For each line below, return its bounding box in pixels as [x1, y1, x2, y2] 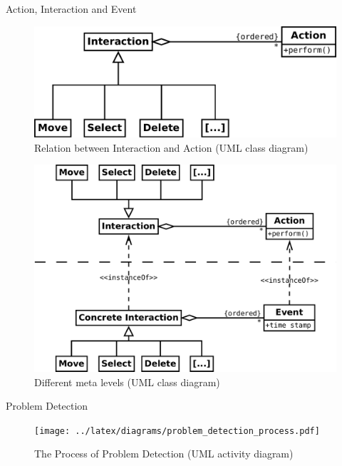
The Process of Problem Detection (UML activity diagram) [34, 446, 294, 461]
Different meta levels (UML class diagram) [34, 374, 220, 389]
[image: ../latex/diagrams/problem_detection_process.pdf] [34, 425, 320, 436]
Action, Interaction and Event [6, 1, 137, 16]
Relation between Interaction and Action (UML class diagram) [34, 140, 309, 155]
